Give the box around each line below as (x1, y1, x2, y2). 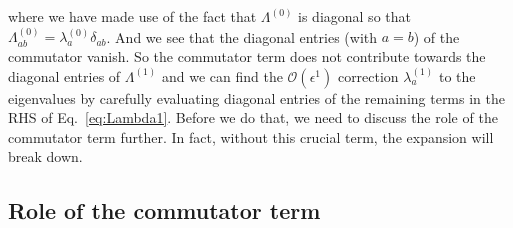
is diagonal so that (298, 6, 411, 26)
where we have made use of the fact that (8, 6, 257, 26)
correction (337, 65, 399, 86)
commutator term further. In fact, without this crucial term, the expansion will (8, 126, 494, 147)
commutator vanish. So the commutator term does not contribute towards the (8, 46, 486, 66)
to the (438, 65, 476, 86)
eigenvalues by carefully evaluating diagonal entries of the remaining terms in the (8, 87, 505, 108)
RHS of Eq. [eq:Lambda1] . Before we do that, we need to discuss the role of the (8, 107, 498, 128)
